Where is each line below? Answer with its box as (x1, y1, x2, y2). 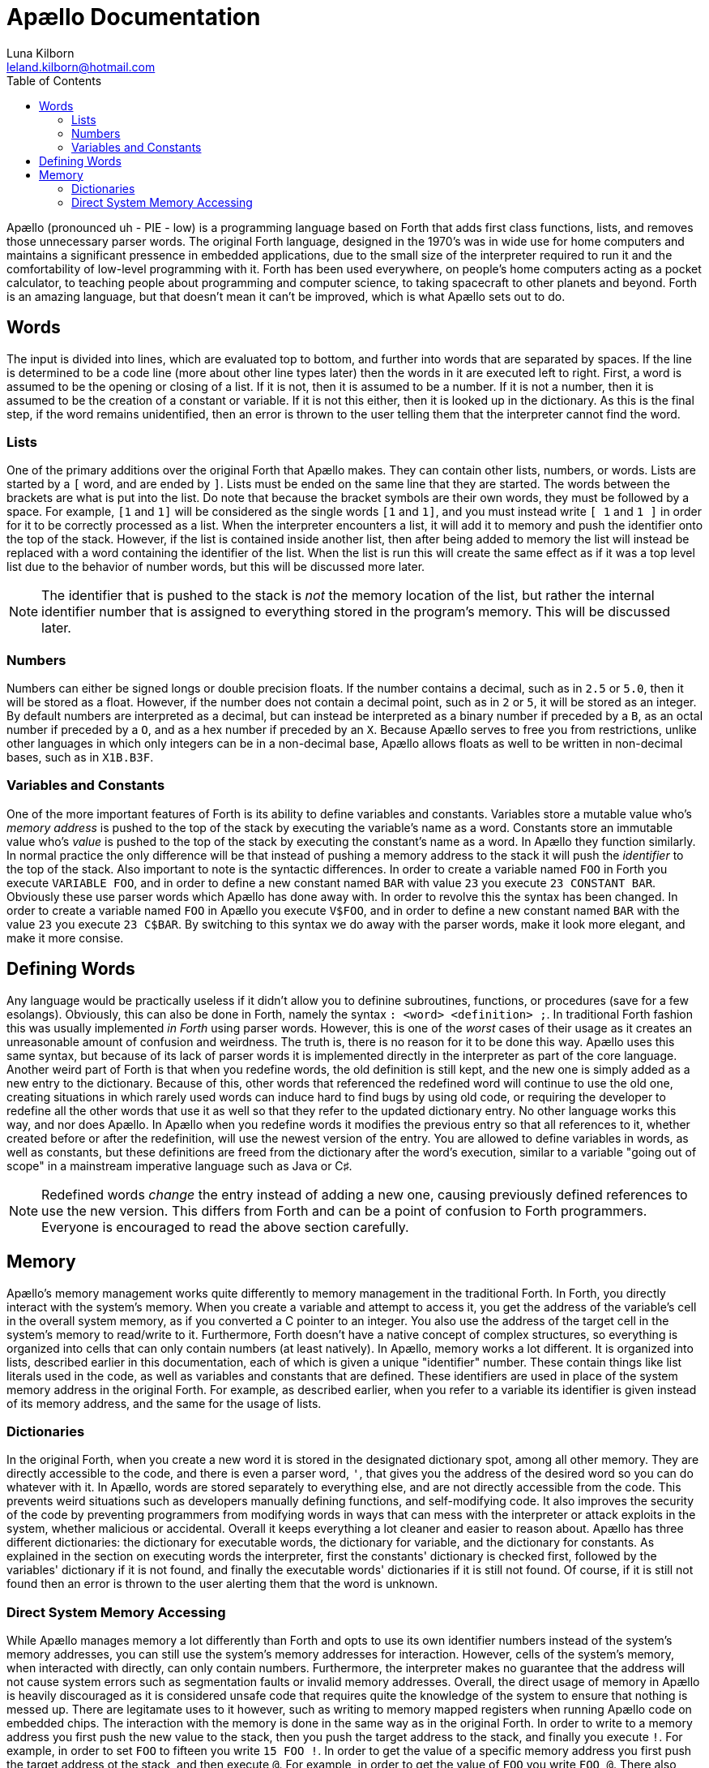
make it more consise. (6, 930, 124, 945)
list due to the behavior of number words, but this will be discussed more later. (6, 560, 425, 574)
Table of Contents (6, 73, 102, 88)
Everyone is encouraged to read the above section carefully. (41, 1218, 409, 1235)
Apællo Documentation (6, 3, 261, 31)
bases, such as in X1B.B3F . (6, 750, 154, 765)
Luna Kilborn (6, 45, 75, 60)
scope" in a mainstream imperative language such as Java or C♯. (6, 1158, 352, 1173)
